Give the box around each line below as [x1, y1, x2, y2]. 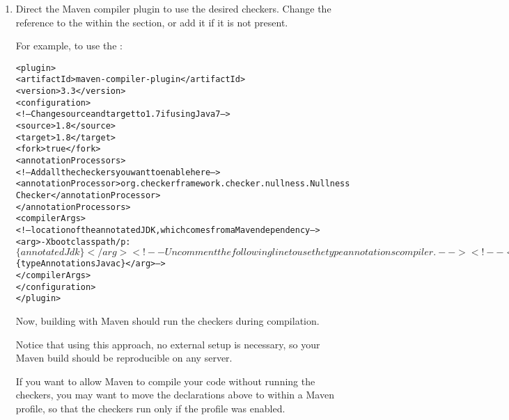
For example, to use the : [15, 38, 123, 53]
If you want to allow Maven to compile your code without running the [15, 373, 315, 388]
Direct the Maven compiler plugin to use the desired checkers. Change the [15, 1, 331, 15]
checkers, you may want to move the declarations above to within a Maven [15, 387, 334, 402]
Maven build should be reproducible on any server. [15, 350, 233, 365]
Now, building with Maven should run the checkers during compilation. [15, 313, 320, 328]
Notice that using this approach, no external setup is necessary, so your [15, 337, 320, 351]
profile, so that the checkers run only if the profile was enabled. [15, 401, 285, 415]
